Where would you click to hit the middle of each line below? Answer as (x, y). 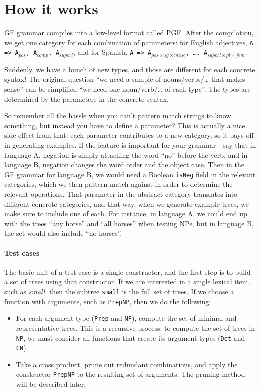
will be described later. (51, 384)
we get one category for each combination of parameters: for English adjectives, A (129, 42)
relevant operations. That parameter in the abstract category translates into (121, 194)
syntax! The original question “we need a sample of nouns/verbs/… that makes (125, 79)
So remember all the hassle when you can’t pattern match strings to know (118, 115)
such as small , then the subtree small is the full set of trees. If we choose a (119, 291)
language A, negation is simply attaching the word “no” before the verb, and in (126, 154)
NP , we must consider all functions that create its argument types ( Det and (131, 338)
